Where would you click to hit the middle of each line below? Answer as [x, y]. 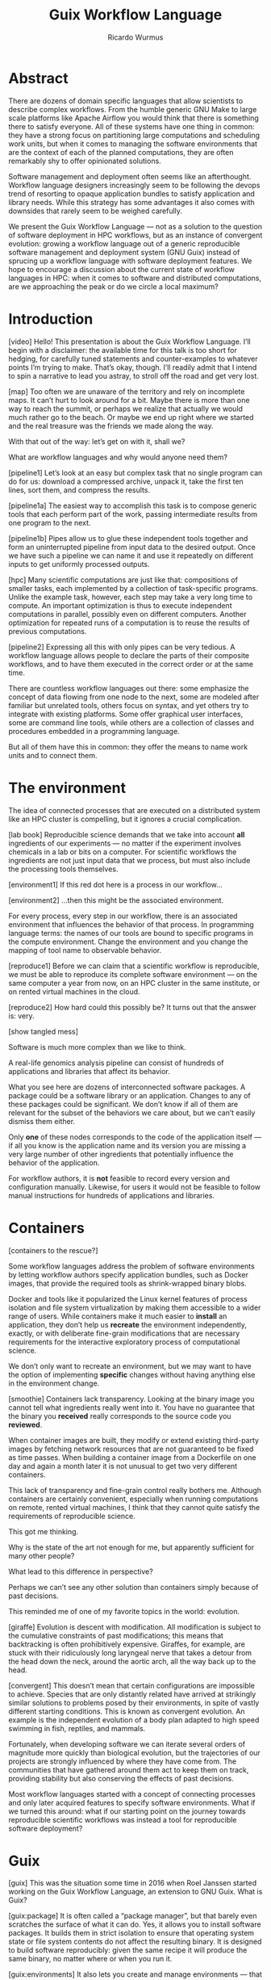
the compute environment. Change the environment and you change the [128, 942]
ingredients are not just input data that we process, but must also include [129, 860]
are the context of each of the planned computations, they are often [121, 152]
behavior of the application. [54, 1162]
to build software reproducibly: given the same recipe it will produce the [128, 1950]
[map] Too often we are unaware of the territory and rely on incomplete [127, 391]
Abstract [38, 78]
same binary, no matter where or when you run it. [90, 1959]
